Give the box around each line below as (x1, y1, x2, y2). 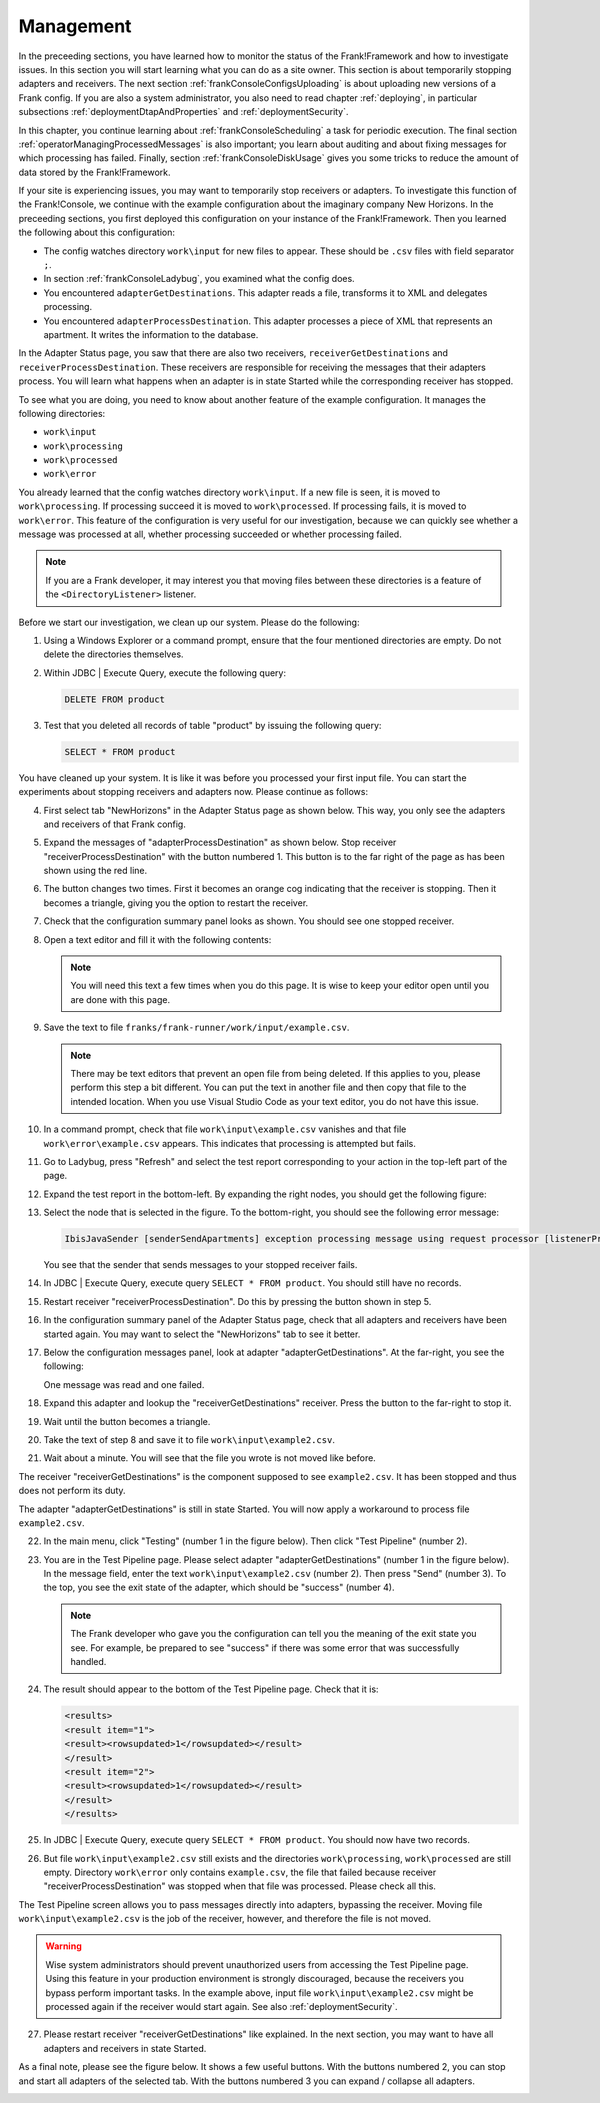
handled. (70, 1656, 107, 1668)
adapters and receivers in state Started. (43, 2042, 207, 2054)
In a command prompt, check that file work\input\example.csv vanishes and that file (43, 1123, 407, 1135)
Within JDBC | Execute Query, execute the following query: (43, 666, 287, 679)
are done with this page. (70, 993, 170, 1005)
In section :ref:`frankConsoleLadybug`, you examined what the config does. (43, 273, 355, 285)
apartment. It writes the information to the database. (43, 328, 259, 340)
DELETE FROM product (64, 693, 165, 705)
